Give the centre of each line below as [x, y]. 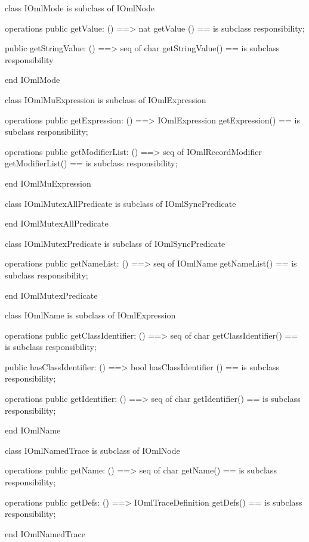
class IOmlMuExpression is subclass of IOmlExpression [106, 99]
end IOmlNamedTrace [45, 533]
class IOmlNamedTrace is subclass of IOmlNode [92, 450]
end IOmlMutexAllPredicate [57, 223]
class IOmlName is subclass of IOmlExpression [90, 315]
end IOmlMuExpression [48, 183]
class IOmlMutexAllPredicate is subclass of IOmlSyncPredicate [120, 203]
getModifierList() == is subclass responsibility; [91, 163]
